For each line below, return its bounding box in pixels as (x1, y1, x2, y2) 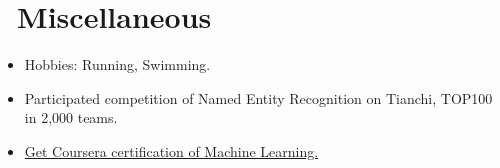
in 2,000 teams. (24, 107, 118, 128)
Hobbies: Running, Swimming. (24, 54, 211, 75)
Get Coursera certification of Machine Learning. (24, 140, 319, 161)
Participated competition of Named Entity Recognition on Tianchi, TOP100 (24, 87, 493, 108)
